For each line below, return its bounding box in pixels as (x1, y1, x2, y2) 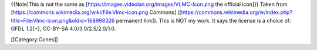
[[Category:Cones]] (11, 35, 58, 43)
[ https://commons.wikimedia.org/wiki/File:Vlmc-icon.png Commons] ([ (11, 9, 181, 16)
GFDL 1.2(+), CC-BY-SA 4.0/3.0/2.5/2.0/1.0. (11, 25, 116, 32)
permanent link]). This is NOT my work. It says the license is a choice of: (116, 17, 291, 24)
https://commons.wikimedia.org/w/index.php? (181, 9, 293, 16)
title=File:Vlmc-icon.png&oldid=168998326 (11, 17, 115, 24)
